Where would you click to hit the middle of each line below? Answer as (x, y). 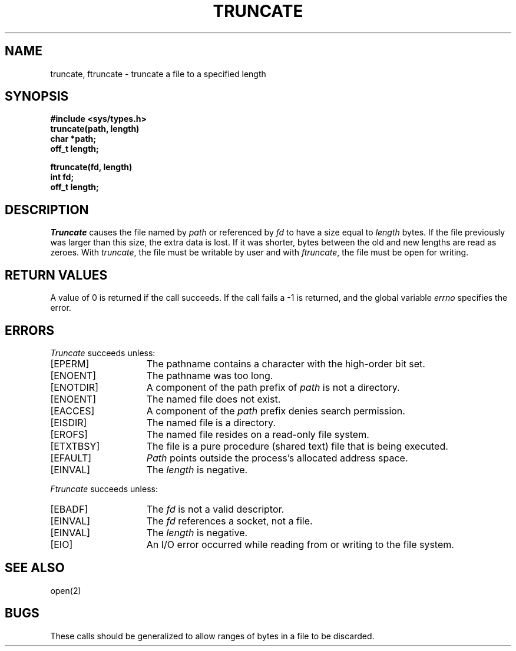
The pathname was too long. (210, 375)
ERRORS (30, 330)
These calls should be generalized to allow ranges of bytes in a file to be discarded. (212, 636)
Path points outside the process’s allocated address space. (277, 458)
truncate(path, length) (95, 129)
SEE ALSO (35, 568)
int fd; (62, 177)
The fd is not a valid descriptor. (215, 509)
